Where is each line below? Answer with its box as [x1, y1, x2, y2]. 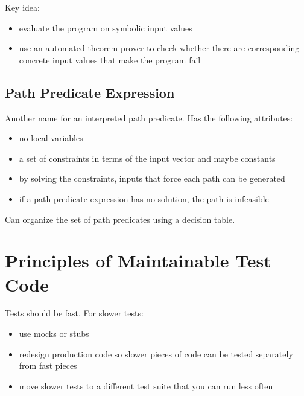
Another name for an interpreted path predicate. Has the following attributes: [5, 111, 293, 124]
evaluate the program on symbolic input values [19, 21, 192, 34]
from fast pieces [19, 359, 77, 372]
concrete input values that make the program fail [19, 53, 201, 66]
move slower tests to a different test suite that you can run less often [19, 379, 273, 392]
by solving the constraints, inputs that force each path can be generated [19, 172, 285, 185]
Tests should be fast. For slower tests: [5, 307, 144, 319]
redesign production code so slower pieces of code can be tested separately [19, 347, 293, 360]
